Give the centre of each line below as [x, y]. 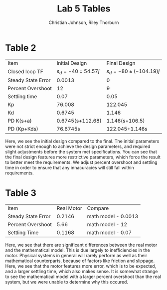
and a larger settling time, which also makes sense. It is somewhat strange [82, 271]
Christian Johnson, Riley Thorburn [84, 22]
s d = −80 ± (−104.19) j [133, 72]
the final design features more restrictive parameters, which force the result [83, 157]
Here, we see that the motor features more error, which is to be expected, [81, 266]
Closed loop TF [25, 72]
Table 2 [21, 48]
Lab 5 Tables [84, 9]
